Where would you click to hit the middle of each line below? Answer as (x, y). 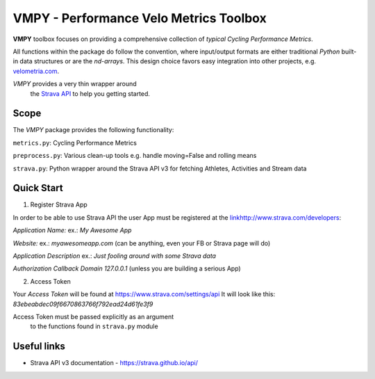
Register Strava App (59, 204)
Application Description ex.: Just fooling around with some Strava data (115, 256)
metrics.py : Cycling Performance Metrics (75, 143)
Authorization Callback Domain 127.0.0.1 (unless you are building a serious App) (127, 268)
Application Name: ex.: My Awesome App (72, 230)
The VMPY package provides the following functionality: (93, 130)
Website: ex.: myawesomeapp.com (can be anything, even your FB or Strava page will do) (142, 243)
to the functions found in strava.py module (94, 326)
